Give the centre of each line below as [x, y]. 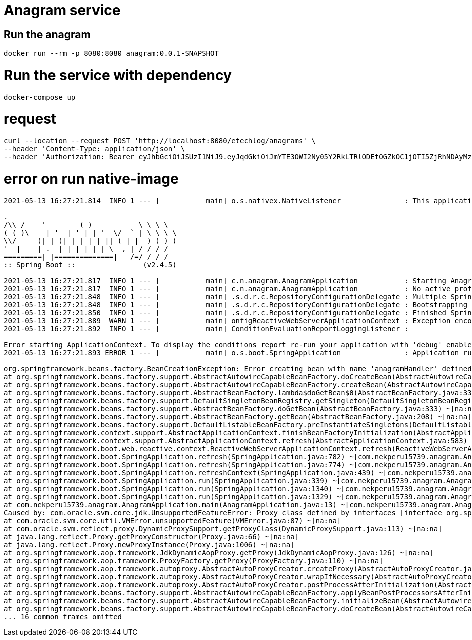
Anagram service [62, 10]
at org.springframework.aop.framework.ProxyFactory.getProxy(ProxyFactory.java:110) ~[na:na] [194, 560]
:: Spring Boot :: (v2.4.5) [90, 265]
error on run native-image [91, 179]
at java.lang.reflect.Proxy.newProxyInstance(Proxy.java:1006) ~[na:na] [149, 544]
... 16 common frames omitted [63, 616]
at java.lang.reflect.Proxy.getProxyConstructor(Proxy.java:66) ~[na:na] [152, 536]
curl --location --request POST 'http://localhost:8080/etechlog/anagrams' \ [160, 141]
